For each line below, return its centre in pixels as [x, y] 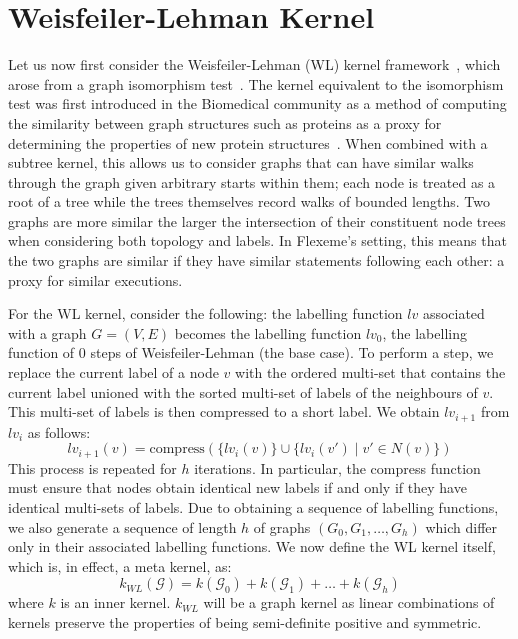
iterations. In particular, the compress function [337, 467]
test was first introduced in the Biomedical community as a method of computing [257, 103]
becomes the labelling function [268, 332]
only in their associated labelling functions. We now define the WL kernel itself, [252, 546]
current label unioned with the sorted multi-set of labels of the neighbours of [243, 391]
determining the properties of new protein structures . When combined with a [248, 142]
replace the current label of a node [113, 372]
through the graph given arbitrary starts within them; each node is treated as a [252, 181]
